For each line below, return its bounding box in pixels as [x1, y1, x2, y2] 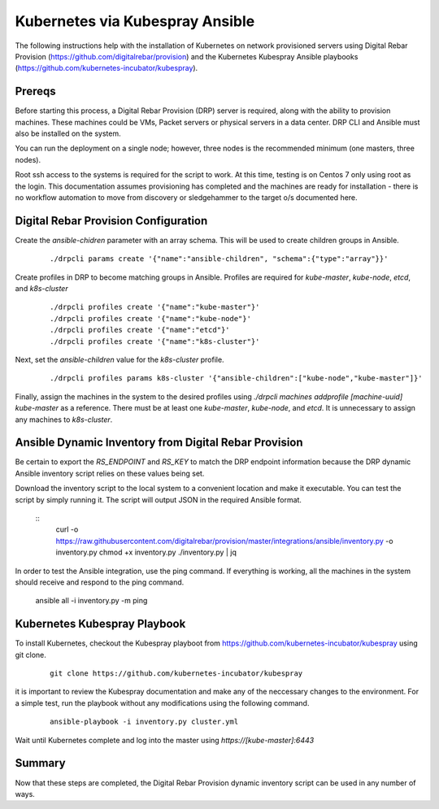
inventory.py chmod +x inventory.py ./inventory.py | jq [55, 547, 237, 557]
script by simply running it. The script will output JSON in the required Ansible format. [15, 494, 302, 504]
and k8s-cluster [15, 284, 68, 294]
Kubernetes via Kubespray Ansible [15, 12, 255, 30]
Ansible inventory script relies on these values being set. [15, 468, 205, 478]
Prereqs [15, 85, 56, 98]
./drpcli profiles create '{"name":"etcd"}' [50, 325, 231, 335]
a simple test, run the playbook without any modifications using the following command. [15, 698, 310, 707]
